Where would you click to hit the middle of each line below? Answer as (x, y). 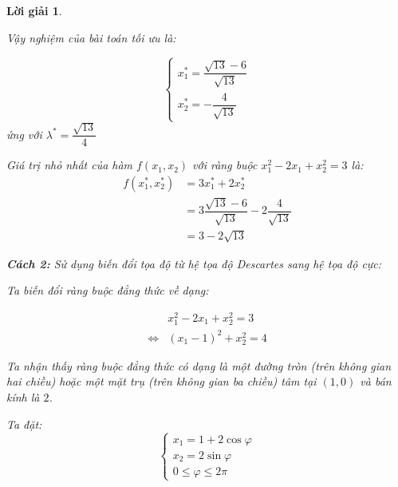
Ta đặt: (24, 424)
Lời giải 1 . (34, 10)
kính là (23, 397)
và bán (376, 381)
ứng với (24, 134)
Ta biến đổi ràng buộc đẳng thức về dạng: (108, 290)
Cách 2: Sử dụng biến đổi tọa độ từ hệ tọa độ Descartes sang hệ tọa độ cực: (194, 263)
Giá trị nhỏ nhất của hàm (70, 165)
